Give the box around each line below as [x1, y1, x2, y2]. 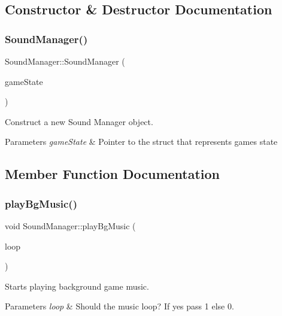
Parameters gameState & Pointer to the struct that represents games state [5, 135, 278, 148]
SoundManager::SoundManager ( [5, 55, 125, 67]
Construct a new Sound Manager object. [5, 115, 153, 127]
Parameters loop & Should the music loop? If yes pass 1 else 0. [5, 300, 234, 312]
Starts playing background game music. [5, 279, 149, 292]
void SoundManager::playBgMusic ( [5, 219, 136, 232]
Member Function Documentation [5, 165, 220, 183]
